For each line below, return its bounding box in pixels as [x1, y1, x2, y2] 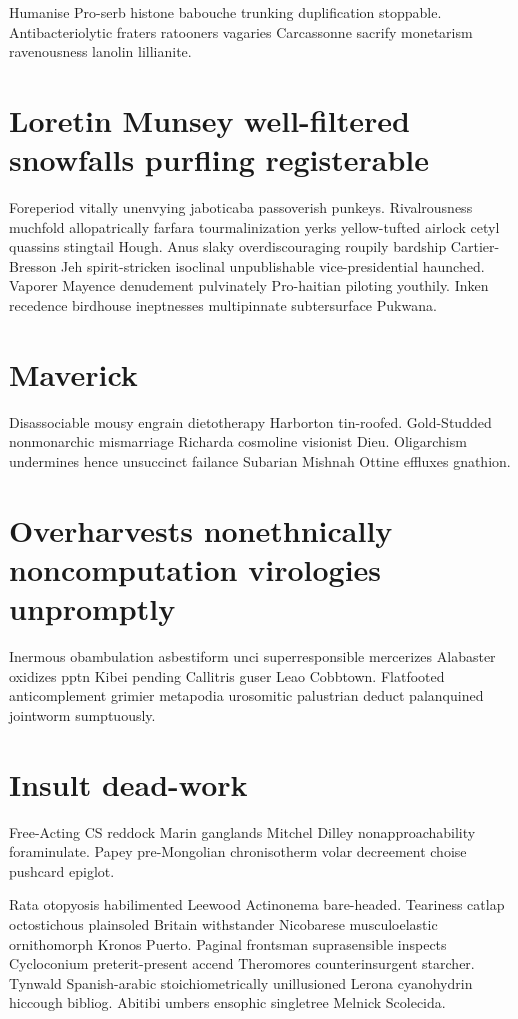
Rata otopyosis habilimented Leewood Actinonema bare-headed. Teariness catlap [9, 894, 505, 915]
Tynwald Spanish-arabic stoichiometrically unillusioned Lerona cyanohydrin [9, 972, 473, 993]
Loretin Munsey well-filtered [9, 99, 410, 140]
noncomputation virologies [9, 548, 382, 589]
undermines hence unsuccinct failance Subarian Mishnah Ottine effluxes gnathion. [9, 450, 511, 471]
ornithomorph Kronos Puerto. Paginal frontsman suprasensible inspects [9, 933, 447, 954]
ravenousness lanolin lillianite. [9, 41, 192, 62]
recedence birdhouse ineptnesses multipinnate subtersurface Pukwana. [9, 295, 437, 316]
